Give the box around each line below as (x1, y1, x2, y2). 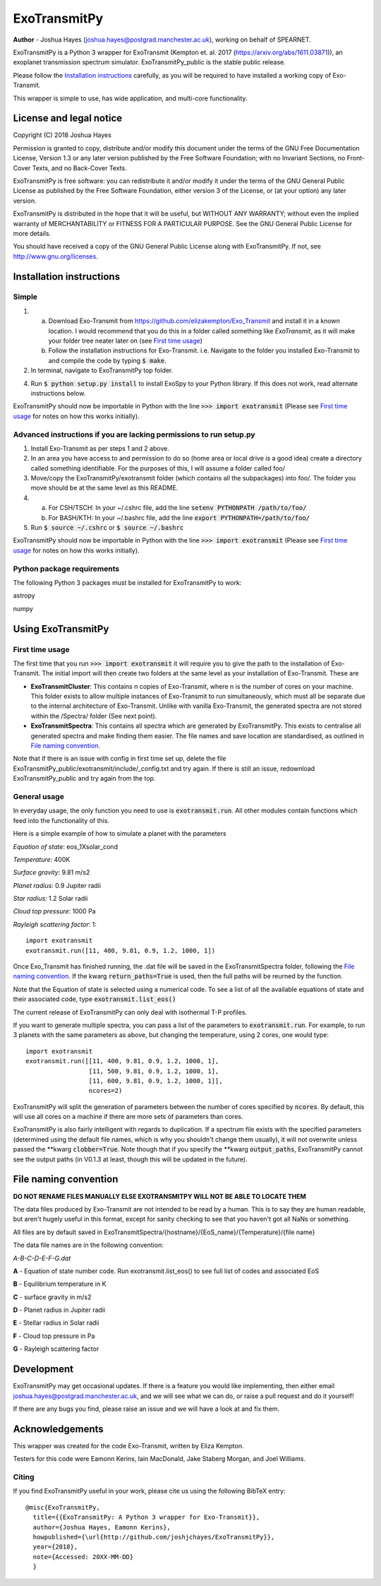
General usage (13, 791, 65, 801)
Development (13, 1363, 74, 1375)
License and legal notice (13, 112, 123, 124)
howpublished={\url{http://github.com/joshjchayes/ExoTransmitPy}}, (32, 1533, 275, 1541)
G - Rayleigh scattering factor (13, 1344, 99, 1353)
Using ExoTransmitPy (13, 622, 109, 635)
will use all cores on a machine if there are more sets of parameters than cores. (13, 1113, 243, 1121)
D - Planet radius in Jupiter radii (13, 1306, 106, 1314)
